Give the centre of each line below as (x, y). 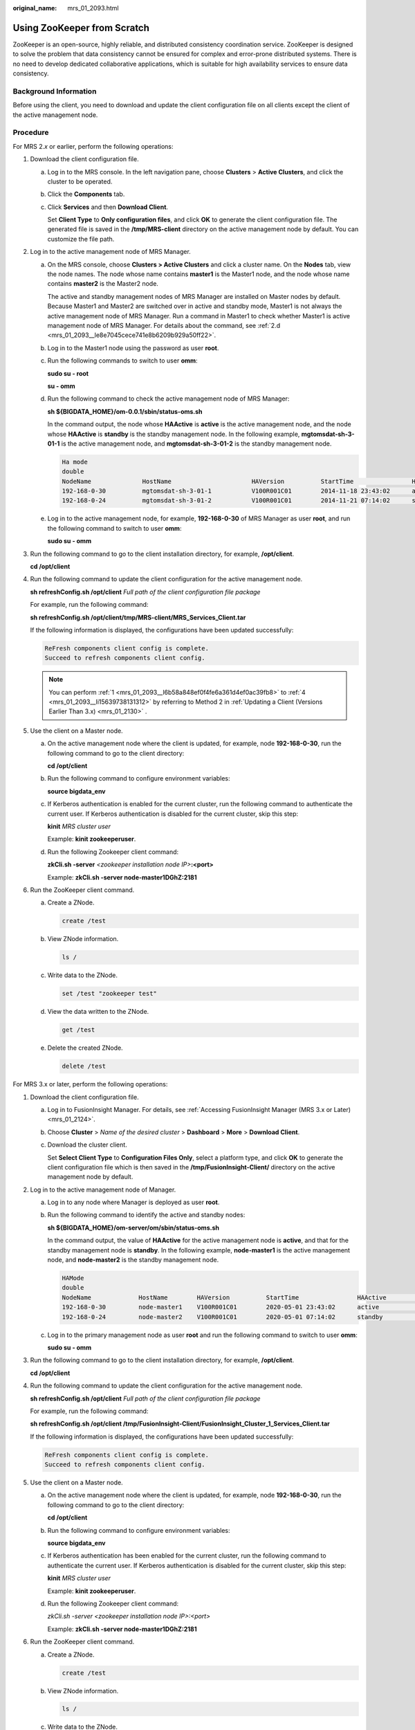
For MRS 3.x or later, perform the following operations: (90, 1084)
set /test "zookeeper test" (109, 994)
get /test (79, 1030)
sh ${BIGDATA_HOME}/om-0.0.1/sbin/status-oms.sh (125, 411)
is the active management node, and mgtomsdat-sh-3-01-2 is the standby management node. (196, 444)
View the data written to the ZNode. (98, 1012)
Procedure (31, 133)
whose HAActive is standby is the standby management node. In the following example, (174, 434)
